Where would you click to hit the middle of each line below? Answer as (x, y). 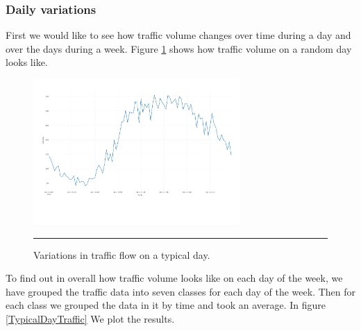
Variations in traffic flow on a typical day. (122, 254)
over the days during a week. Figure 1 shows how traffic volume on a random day (179, 48)
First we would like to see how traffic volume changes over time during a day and (178, 35)
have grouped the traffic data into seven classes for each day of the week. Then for (181, 291)
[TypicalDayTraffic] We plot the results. (90, 319)
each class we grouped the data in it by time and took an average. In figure (166, 305)
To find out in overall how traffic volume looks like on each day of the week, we (174, 278)
